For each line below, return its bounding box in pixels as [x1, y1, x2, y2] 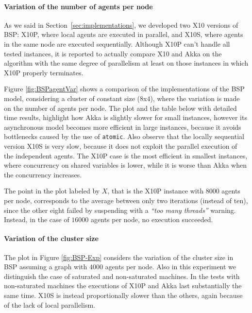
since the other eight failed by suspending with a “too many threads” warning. [4, 205, 236, 215]
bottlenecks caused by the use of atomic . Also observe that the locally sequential [4, 131, 244, 141]
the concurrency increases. [4, 169, 82, 179]
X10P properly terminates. [4, 67, 84, 77]
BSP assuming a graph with [4, 261, 87, 272]
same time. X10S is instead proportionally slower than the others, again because [4, 290, 243, 300]
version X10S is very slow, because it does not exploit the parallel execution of [4, 140, 237, 151]
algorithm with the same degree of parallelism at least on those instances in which [4, 58, 248, 68]
